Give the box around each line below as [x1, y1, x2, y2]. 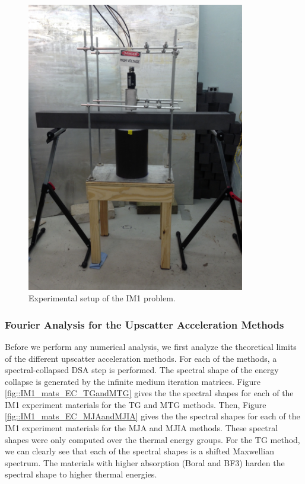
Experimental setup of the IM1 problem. [28, 292, 176, 304]
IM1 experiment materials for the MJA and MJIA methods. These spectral [5, 422, 278, 434]
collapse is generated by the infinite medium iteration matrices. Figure [5, 375, 261, 387]
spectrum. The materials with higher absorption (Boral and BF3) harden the [5, 456, 285, 469]
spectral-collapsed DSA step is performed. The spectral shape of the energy [5, 364, 279, 376]
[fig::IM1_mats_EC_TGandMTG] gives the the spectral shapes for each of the [5, 387, 294, 399]
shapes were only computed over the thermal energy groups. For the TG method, [5, 433, 300, 445]
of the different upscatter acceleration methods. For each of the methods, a [5, 352, 277, 364]
